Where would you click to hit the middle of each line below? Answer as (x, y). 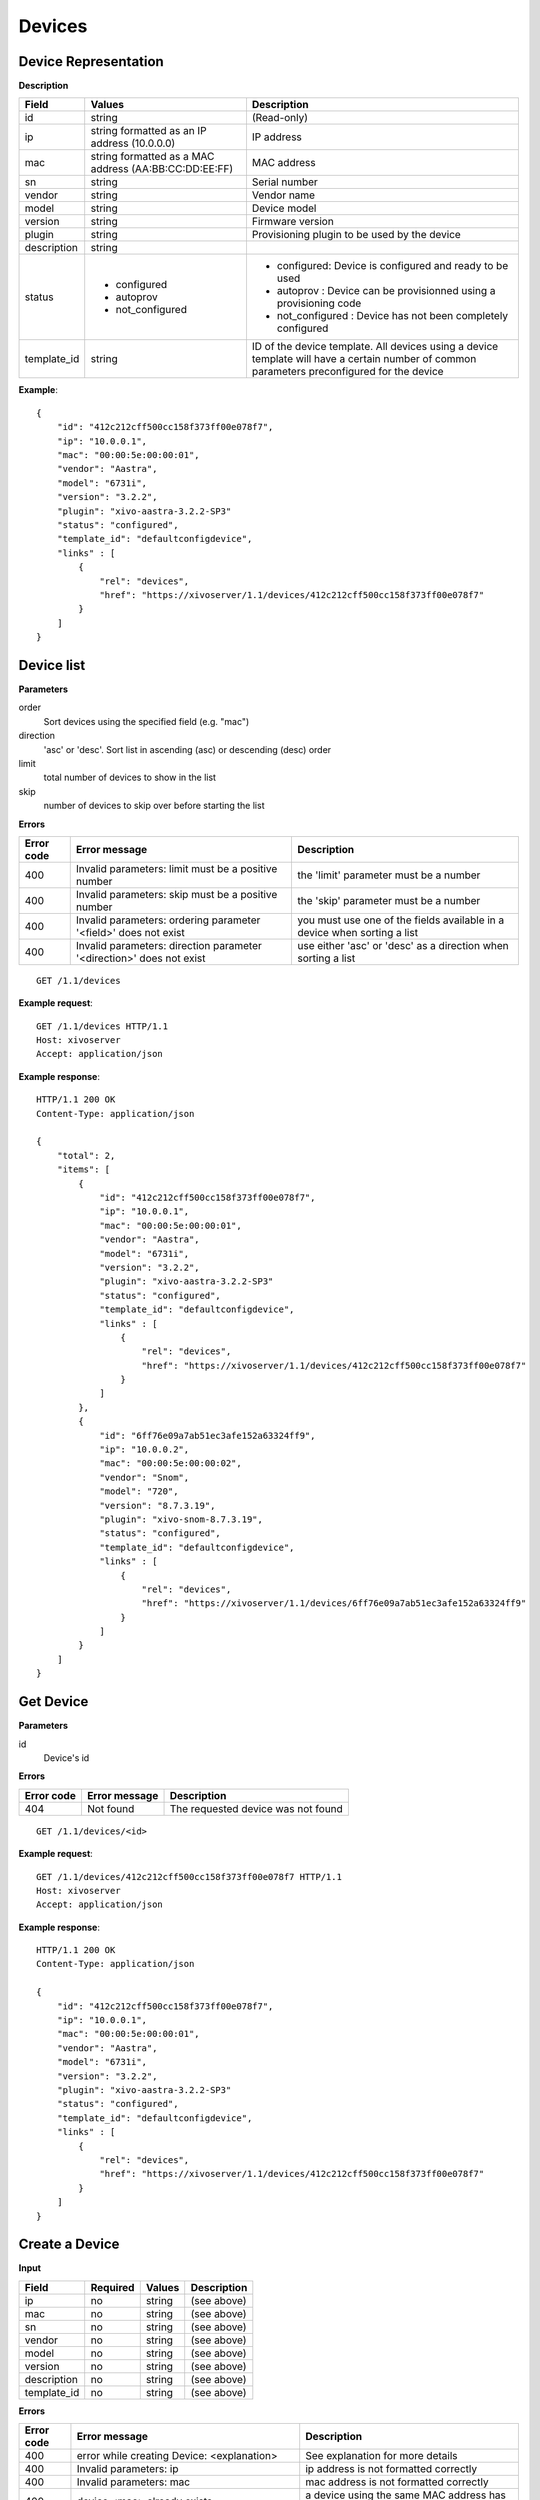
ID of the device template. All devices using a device (375, 347)
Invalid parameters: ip (127, 2469)
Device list (52, 665)
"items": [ (83, 1169)
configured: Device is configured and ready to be (392, 266)
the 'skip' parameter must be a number (389, 900)
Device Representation (91, 61)
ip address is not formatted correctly (391, 2469)
